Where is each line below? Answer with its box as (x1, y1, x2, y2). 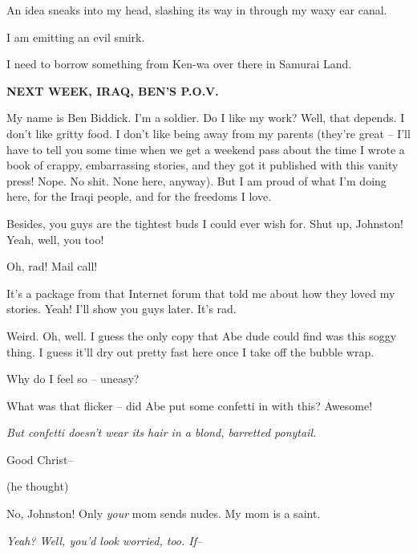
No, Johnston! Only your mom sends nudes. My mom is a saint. (6, 505, 321, 522)
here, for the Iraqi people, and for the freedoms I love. (6, 188, 272, 205)
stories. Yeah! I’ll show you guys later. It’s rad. (6, 300, 237, 317)
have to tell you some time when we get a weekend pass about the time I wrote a (6, 141, 405, 157)
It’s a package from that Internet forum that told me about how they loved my (6, 284, 395, 301)
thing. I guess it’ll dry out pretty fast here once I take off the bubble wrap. (6, 343, 374, 360)
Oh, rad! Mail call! (6, 258, 98, 275)
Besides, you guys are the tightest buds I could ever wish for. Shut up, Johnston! (6, 214, 403, 231)
